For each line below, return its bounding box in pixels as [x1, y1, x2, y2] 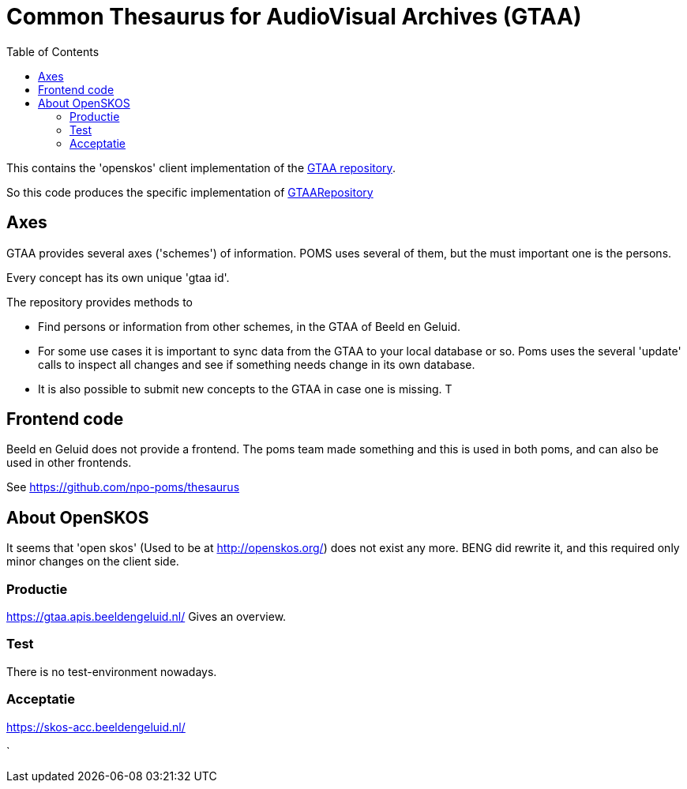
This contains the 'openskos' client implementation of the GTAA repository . [6, 160, 396, 175]
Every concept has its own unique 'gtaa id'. [6, 270, 230, 284]
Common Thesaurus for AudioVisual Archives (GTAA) [6, 3, 582, 30]
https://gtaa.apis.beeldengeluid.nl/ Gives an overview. [6, 610, 287, 624]
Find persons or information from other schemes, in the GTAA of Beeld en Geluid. [38, 319, 460, 333]
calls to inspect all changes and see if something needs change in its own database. [38, 357, 475, 371]
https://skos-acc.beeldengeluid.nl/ [6, 719, 186, 734]
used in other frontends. [6, 456, 132, 470]
